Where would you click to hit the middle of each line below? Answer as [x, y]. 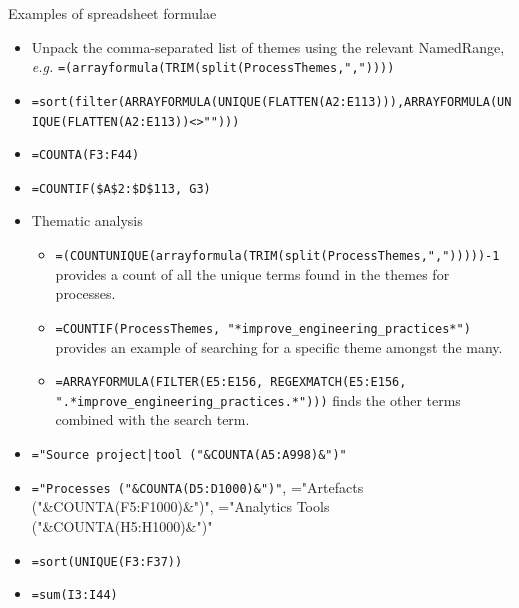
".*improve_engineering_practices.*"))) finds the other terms [258, 399]
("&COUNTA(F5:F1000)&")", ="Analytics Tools [180, 506]
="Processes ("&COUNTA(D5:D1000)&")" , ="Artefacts [197, 486]
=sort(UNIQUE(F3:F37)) [107, 561]
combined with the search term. [152, 419]
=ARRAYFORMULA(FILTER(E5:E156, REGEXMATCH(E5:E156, [231, 382]
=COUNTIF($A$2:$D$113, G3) [121, 188]
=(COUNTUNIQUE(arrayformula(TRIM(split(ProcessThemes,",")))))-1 [277, 256]
